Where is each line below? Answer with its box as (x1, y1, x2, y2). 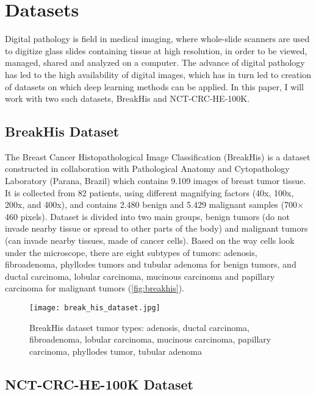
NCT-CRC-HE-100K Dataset (5, 374, 193, 393)
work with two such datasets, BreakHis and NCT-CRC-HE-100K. (5, 92, 250, 105)
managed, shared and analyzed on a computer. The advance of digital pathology (5, 56, 305, 69)
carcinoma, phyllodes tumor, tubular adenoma (29, 344, 202, 357)
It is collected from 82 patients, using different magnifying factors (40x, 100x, (5, 186, 294, 199)
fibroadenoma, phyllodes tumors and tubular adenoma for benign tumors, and (5, 258, 296, 271)
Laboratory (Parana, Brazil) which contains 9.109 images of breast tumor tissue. (5, 174, 306, 187)
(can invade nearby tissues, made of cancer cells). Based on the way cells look (5, 234, 295, 247)
